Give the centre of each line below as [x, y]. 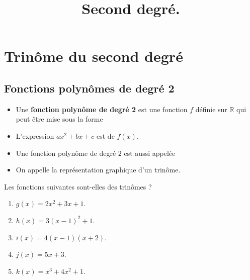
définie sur [211, 109]
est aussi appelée [150, 153]
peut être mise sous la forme [59, 119]
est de [106, 135]
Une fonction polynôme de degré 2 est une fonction [102, 109]
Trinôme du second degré [94, 56]
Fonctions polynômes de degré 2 [89, 88]
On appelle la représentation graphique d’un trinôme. [98, 170]
